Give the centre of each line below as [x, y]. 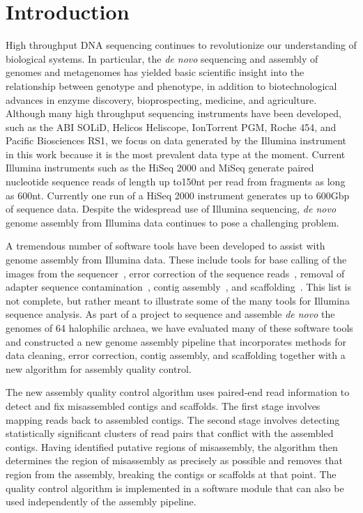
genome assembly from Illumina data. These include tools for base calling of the [176, 260]
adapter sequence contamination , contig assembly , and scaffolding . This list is [179, 287]
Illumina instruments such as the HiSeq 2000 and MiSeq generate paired [160, 168]
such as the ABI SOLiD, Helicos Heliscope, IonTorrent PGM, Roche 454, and [171, 127]
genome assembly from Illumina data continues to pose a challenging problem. [172, 222]
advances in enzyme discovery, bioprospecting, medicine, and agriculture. [161, 99]
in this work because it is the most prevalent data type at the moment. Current [176, 154]
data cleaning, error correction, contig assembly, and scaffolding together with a [176, 355]
